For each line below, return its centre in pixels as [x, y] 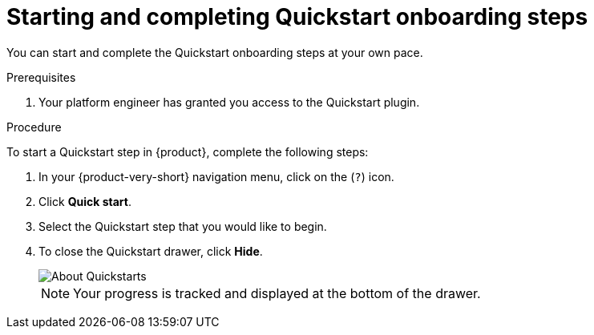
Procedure [34, 127]
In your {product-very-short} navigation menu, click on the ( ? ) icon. [216, 176]
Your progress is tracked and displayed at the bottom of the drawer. [277, 293]
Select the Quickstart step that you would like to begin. [183, 226]
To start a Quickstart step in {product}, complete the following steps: [188, 151]
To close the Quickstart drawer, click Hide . [151, 251]
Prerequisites [41, 77]
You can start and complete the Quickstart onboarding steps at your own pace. [215, 52]
